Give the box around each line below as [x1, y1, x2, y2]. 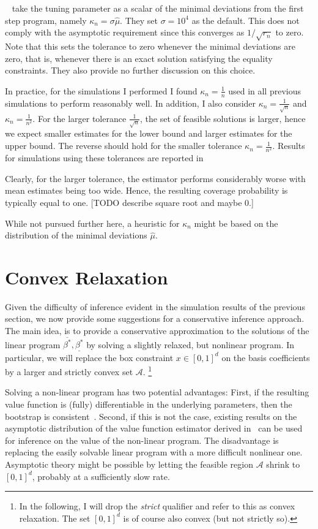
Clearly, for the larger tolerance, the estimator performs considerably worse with [5, 172, 306, 185]
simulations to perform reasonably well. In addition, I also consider [5, 96, 256, 109]
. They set [120, 13, 158, 26]
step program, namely [5, 13, 87, 26]
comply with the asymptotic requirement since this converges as [5, 26, 245, 39]
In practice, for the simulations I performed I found [5, 84, 198, 97]
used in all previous [228, 84, 301, 97]
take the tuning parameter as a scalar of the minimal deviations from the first [12, 2, 304, 14]
